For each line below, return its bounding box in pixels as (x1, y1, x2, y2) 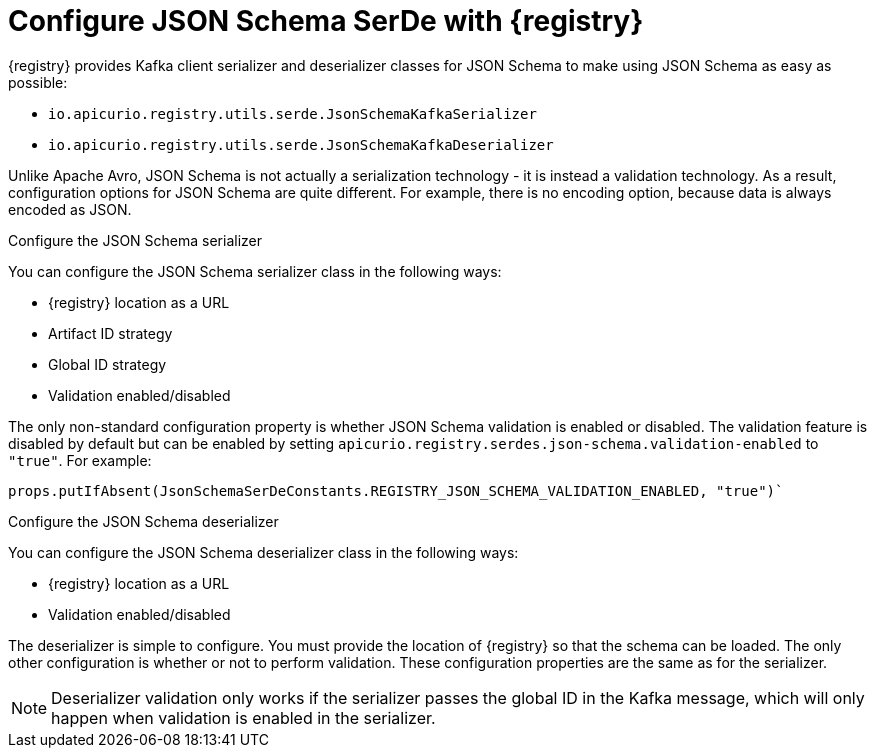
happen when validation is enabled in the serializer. (51, 707, 436, 728)
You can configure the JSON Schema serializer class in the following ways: (8, 262, 502, 280)
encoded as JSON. (8, 200, 132, 218)
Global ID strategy (48, 355, 167, 373)
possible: (8, 73, 68, 91)
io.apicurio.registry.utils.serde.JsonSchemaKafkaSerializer (48, 105, 537, 122)
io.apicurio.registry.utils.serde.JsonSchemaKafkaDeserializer (48, 136, 554, 153)
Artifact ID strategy (48, 324, 173, 342)
